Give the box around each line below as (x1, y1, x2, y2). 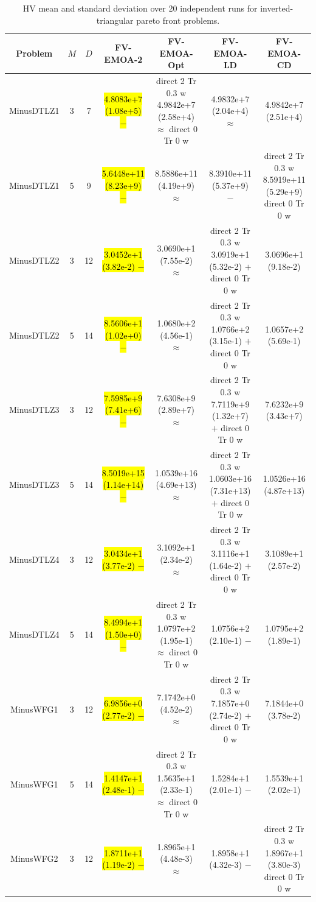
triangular (96, 13, 134, 26)
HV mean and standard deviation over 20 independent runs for (22, 2, 258, 14)
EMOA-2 (104, 52, 143, 65)
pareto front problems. (136, 13, 220, 26)
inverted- (260, 2, 294, 14)
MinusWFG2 (10, 852, 58, 865)
